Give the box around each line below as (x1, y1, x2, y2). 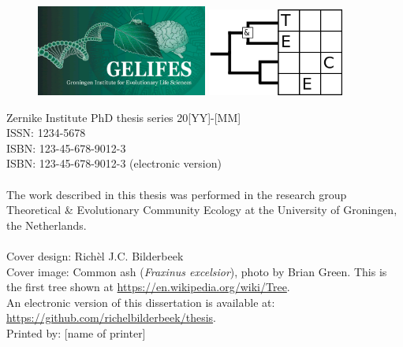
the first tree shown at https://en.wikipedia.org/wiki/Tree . (6, 279, 290, 295)
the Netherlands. (6, 216, 87, 233)
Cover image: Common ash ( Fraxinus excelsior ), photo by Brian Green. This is (6, 263, 387, 279)
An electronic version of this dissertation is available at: (6, 293, 275, 310)
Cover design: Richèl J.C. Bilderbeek (6, 248, 184, 264)
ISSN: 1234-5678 (6, 124, 86, 141)
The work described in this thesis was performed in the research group (6, 186, 347, 202)
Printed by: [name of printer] (6, 324, 146, 341)
